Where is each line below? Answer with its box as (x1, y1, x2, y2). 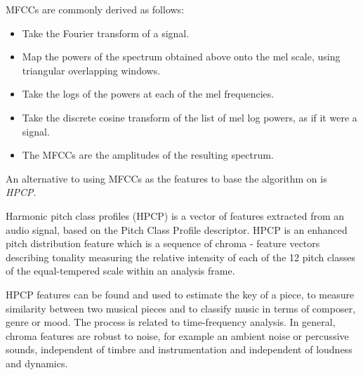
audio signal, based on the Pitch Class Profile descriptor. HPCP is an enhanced (6, 222, 348, 237)
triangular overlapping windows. (22, 63, 161, 77)
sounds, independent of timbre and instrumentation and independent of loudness (6, 342, 352, 357)
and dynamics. (6, 355, 68, 370)
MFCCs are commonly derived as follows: (6, 2, 185, 16)
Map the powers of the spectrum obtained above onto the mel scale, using (22, 49, 341, 64)
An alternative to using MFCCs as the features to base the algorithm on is (6, 171, 327, 185)
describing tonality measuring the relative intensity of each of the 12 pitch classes (6, 249, 355, 264)
